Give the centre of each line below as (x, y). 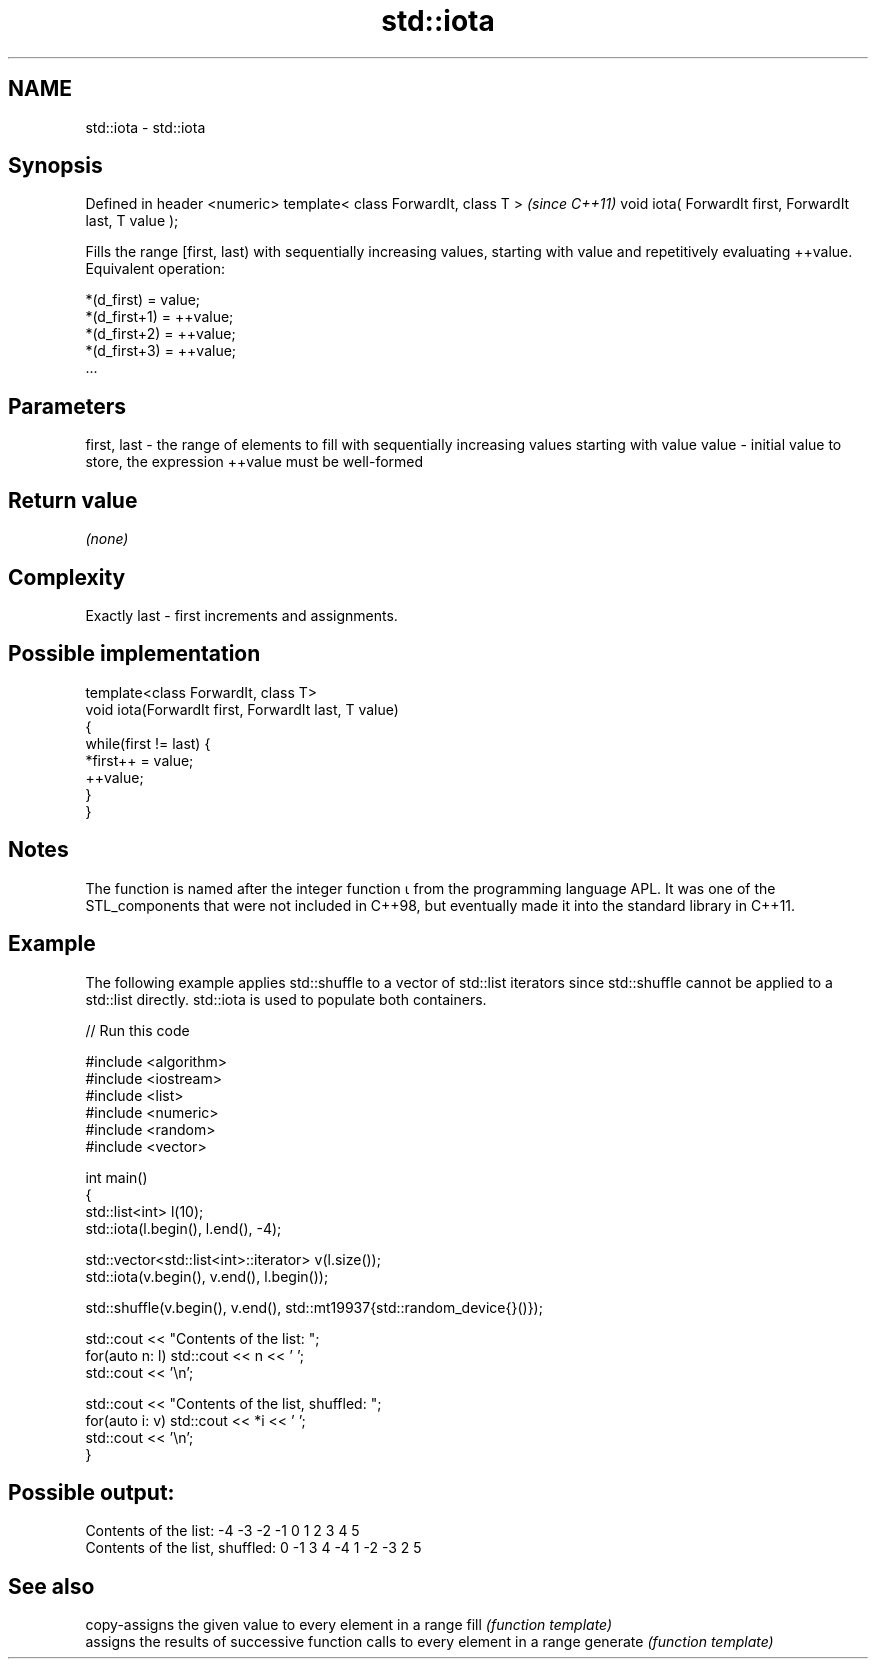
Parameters (67, 406)
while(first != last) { (148, 743)
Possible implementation (134, 654)
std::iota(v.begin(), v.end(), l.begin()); (207, 1276)
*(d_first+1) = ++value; (159, 317)
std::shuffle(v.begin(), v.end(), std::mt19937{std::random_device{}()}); (314, 1307)
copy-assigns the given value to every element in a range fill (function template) (349, 1625)
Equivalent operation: (155, 269)
